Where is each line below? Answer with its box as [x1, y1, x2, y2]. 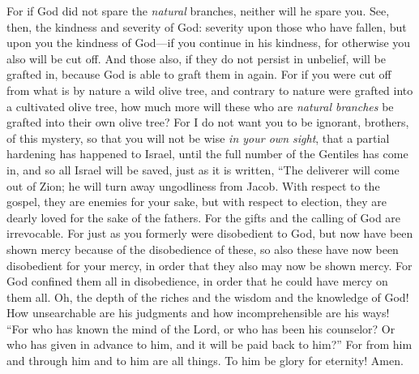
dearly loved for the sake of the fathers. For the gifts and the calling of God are [6, 208, 401, 226]
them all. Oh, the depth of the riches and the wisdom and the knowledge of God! [6, 288, 409, 305]
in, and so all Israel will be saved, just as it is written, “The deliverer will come [6, 161, 400, 178]
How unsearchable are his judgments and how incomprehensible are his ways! [6, 304, 390, 321]
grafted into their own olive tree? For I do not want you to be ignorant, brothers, [6, 114, 409, 131]
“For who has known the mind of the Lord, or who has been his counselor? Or [6, 320, 395, 337]
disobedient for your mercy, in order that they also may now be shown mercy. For [6, 256, 413, 273]
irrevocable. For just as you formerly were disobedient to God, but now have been [6, 225, 413, 242]
